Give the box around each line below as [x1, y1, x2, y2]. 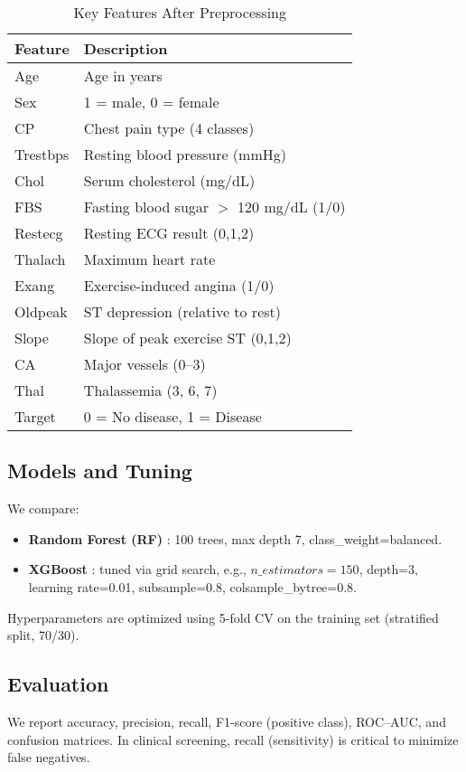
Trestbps [14, 144, 70, 165]
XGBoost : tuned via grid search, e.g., [28, 560, 247, 579]
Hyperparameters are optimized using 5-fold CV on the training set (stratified [7, 607, 439, 626]
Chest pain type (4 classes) [83, 118, 255, 138]
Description [83, 38, 168, 59]
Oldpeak [14, 301, 68, 322]
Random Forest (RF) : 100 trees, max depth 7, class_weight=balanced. [28, 529, 443, 548]
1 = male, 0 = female [83, 91, 219, 112]
